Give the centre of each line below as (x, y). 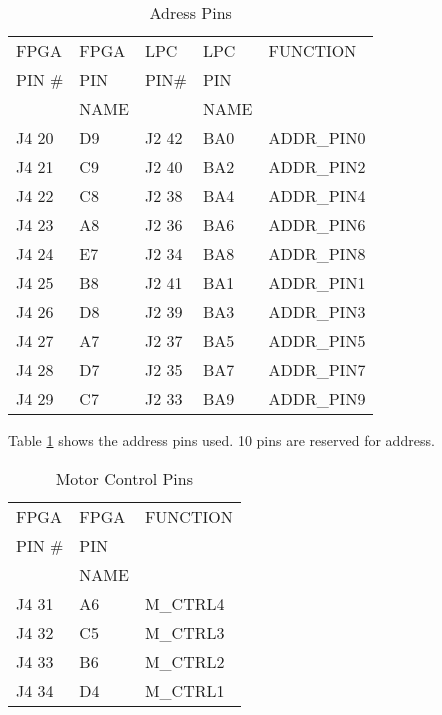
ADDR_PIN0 (317, 137)
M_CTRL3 (184, 632)
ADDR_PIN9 (317, 398)
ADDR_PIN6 (317, 224)
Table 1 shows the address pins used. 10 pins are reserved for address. (221, 440)
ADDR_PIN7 (317, 369)
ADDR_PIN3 (317, 311)
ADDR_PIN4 (317, 195)
